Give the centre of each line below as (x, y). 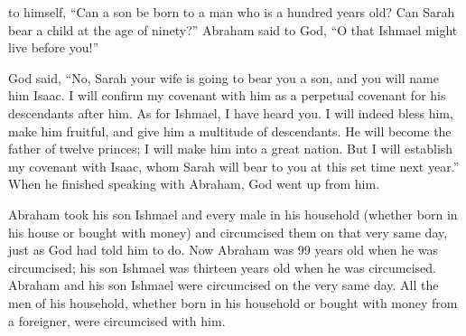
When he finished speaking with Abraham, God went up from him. (194, 184)
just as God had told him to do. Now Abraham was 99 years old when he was (224, 250)
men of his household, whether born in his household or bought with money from (233, 302)
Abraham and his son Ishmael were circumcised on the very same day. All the (224, 285)
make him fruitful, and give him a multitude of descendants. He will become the (230, 131)
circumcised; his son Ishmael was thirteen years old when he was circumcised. (222, 267)
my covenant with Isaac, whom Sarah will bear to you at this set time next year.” (234, 166)
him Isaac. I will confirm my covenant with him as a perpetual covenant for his (227, 95)
